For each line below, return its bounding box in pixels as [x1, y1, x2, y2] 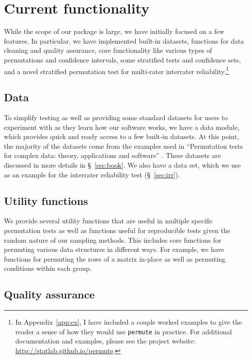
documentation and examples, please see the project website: [15, 336, 196, 346]
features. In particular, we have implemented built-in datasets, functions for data [4, 35, 244, 46]
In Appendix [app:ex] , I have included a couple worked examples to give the [15, 317, 242, 327]
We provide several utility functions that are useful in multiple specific [4, 216, 213, 226]
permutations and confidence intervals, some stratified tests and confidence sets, [4, 54, 241, 64]
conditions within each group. [4, 263, 92, 273]
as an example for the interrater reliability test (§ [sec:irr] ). [4, 169, 180, 179]
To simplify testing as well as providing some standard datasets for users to [4, 112, 228, 122]
